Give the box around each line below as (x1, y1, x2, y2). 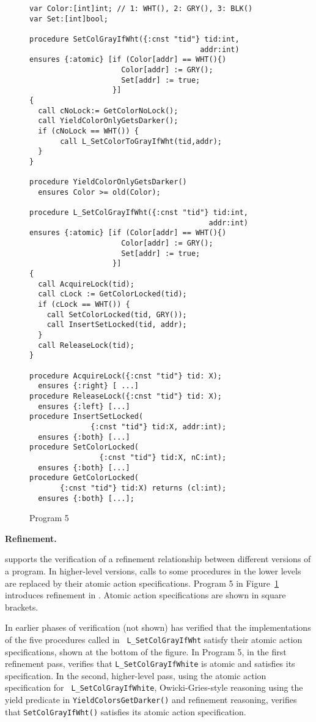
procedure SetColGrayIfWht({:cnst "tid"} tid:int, (29, 34, 240, 43)
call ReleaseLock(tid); (38, 340, 134, 350)
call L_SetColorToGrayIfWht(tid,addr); (60, 137, 222, 146)
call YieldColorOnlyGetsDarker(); (38, 116, 178, 126)
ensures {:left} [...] (38, 402, 130, 411)
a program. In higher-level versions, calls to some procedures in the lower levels (5, 564, 301, 577)
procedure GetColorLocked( (29, 473, 139, 483)
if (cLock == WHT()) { (38, 300, 130, 309)
